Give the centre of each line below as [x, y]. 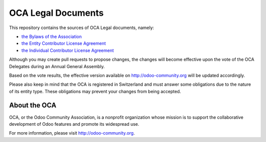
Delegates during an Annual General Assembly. [57, 66]
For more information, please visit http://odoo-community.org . [72, 133]
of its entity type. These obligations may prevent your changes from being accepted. [95, 91]
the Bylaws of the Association [52, 36]
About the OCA [33, 105]
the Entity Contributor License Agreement [64, 43]
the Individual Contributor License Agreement [68, 50]
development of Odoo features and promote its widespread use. [74, 124]
